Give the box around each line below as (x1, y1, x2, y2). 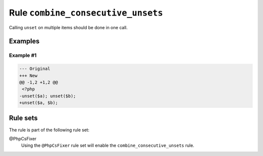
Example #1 (9, 52, 37, 59)
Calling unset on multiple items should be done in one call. (9, 24, 128, 30)
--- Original (19, 66, 51, 71)
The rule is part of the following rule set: (9, 127, 90, 133)
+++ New (19, 73, 38, 78)
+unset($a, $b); (19, 100, 58, 105)
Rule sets (9, 114, 38, 122)
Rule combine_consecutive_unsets (9, 7, 163, 18)
